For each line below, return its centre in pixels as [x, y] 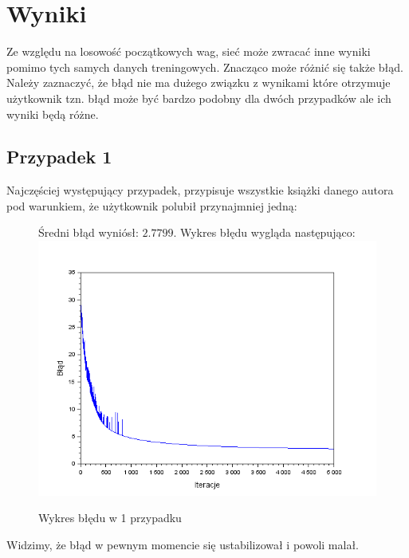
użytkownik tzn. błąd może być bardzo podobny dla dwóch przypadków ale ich [199, 98]
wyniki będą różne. [53, 114]
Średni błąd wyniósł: [88, 232]
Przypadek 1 [59, 157]
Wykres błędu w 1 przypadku [110, 518]
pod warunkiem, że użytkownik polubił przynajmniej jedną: [152, 205]
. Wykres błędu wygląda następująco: [264, 232]
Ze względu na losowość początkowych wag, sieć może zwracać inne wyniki [189, 51]
